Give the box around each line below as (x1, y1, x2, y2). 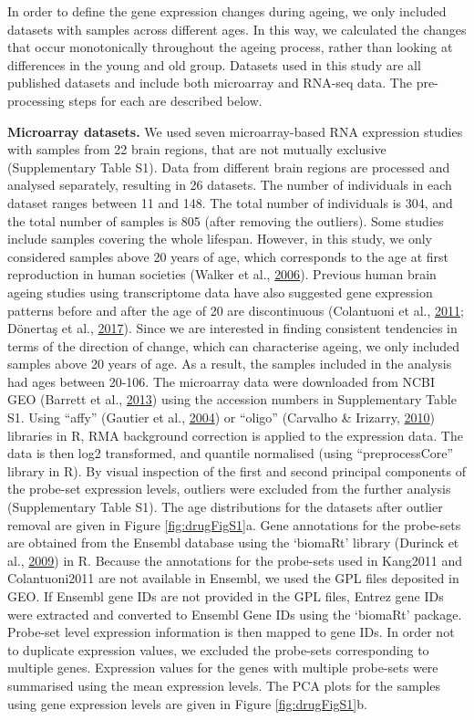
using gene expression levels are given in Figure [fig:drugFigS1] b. (7, 694, 367, 713)
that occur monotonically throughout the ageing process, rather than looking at (7, 37, 453, 57)
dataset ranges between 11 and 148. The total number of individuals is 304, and (7, 193, 453, 212)
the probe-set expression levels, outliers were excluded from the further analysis (7, 479, 451, 498)
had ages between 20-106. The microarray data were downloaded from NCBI (7, 371, 436, 391)
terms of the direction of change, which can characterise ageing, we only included (7, 336, 460, 355)
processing (7, 90, 65, 110)
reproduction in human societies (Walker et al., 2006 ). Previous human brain (7, 265, 437, 284)
